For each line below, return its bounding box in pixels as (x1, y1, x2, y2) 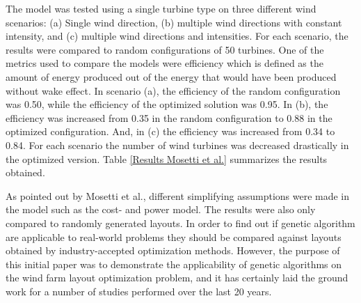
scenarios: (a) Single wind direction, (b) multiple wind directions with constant (6, 15, 342, 29)
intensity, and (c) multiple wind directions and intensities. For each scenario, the (6, 29, 348, 43)
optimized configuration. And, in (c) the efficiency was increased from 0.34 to (6, 124, 335, 139)
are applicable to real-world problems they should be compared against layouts (6, 229, 342, 244)
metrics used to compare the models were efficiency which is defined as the (6, 56, 323, 70)
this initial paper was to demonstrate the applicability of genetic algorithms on (6, 256, 342, 271)
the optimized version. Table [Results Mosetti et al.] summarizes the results (6, 151, 328, 166)
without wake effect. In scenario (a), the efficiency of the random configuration (6, 83, 341, 98)
